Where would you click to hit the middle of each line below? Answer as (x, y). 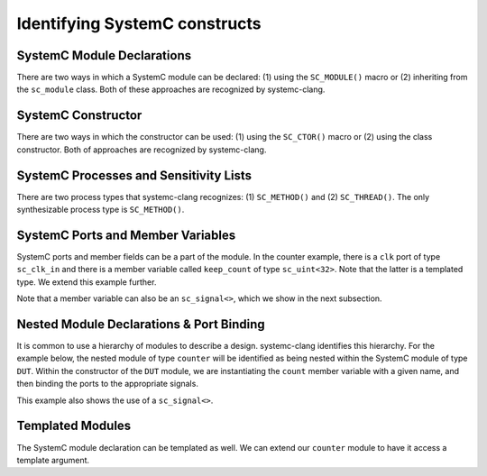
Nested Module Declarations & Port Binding (141, 324)
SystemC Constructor (79, 116)
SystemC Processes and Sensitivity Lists (134, 175)
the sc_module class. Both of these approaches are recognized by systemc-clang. (171, 89)
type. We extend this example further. (87, 282)
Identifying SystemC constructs (139, 23)
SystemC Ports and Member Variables (126, 235)
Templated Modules (74, 426)
